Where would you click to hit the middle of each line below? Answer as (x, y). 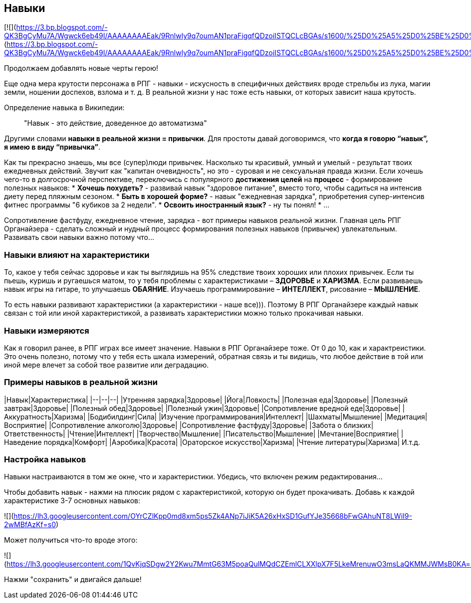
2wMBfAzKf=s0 (30, 525)
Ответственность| (35, 433)
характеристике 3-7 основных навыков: (72, 501)
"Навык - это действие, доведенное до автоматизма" (116, 123)
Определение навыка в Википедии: (64, 108)
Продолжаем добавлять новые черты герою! (81, 68)
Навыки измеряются (47, 330)
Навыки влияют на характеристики (77, 255)
